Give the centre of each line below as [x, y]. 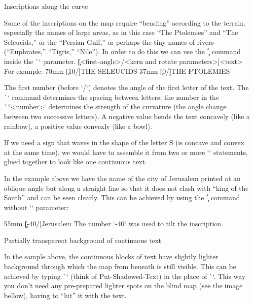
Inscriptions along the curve [46, 6]
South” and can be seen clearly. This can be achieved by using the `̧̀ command [122, 198]
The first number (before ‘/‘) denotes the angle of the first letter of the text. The [126, 87]
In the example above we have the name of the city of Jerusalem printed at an [122, 178]
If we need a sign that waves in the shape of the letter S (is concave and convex [124, 142]
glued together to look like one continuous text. [75, 162]
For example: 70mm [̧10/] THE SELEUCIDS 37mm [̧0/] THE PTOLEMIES [117, 71]
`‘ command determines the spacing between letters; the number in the [111, 97]
